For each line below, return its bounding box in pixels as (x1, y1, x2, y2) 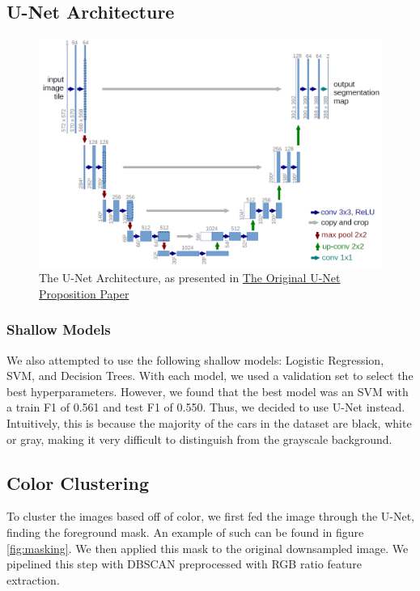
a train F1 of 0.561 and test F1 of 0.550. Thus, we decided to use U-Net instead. (6, 399, 405, 416)
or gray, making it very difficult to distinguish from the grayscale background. (6, 430, 392, 447)
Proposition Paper (39, 285, 129, 302)
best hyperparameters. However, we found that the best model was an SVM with (6, 382, 409, 399)
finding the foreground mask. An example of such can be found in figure (6, 523, 364, 540)
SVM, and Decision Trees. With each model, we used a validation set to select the (6, 367, 414, 384)
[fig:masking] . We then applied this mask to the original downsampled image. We (6, 539, 409, 556)
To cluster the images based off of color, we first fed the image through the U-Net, (6, 508, 415, 525)
